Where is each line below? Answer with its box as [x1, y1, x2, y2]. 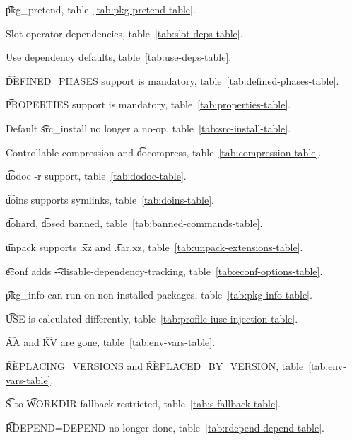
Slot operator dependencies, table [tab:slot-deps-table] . [6, 25, 243, 40]
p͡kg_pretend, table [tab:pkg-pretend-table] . [6, 2, 196, 16]
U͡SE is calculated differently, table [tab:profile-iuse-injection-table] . [6, 311, 298, 325]
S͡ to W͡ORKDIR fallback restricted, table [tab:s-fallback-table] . [6, 396, 281, 411]
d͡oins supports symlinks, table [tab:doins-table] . [6, 192, 214, 207]
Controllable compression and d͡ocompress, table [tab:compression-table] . [6, 144, 322, 159]
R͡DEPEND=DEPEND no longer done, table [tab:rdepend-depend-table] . [6, 419, 324, 434]
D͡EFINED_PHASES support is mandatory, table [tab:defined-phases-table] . [6, 73, 339, 88]
